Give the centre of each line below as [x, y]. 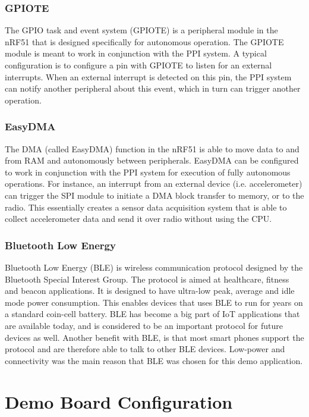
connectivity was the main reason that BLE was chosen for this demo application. [154, 360]
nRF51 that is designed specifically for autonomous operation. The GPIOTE [144, 41]
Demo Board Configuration [119, 401]
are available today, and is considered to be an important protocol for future [144, 325]
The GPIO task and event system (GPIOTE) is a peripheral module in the [141, 30]
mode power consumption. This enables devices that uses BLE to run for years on [154, 302]
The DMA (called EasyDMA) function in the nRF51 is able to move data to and [152, 148]
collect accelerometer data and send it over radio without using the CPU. [138, 219]
